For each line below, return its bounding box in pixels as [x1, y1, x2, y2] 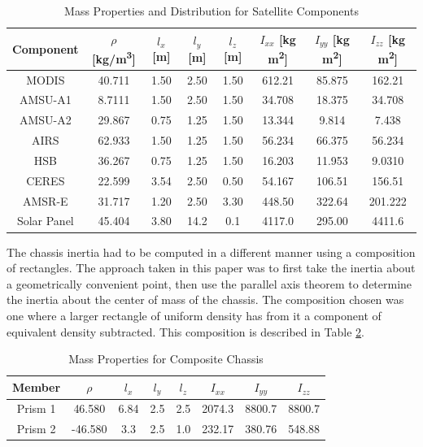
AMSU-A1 [19, 91, 72, 108]
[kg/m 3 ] [92, 47, 136, 67]
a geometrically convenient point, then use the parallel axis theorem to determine [7, 275, 412, 292]
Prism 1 [16, 400, 56, 417]
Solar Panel [16, 212, 74, 229]
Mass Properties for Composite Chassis [68, 350, 264, 367]
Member [12, 379, 61, 396]
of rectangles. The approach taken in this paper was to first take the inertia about [7, 259, 416, 276]
